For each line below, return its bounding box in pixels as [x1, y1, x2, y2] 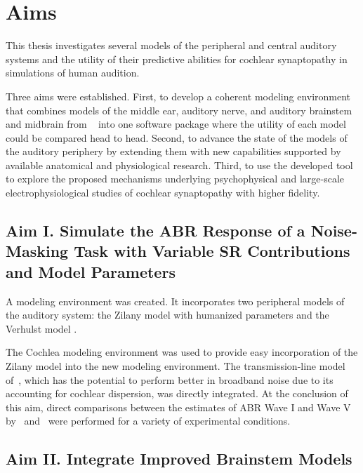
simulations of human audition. [6, 65, 140, 80]
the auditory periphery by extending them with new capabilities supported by [6, 144, 341, 159]
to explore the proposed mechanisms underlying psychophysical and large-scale [6, 171, 345, 186]
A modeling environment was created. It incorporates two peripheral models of [6, 293, 345, 308]
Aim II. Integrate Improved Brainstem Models [6, 448, 352, 469]
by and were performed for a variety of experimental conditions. [6, 413, 291, 428]
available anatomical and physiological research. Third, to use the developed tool [6, 157, 353, 172]
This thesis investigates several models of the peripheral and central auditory [6, 38, 337, 53]
